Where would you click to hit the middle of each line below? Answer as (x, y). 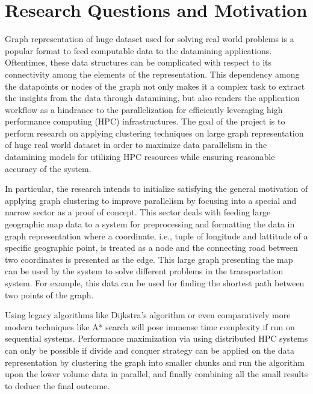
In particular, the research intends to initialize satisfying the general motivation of (156, 189)
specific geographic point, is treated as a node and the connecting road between (151, 248)
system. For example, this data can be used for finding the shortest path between (155, 283)
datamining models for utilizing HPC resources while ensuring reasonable (140, 157)
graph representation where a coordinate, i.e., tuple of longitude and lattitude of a (156, 235)
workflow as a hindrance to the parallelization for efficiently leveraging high (144, 109)
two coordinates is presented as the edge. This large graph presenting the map (149, 259)
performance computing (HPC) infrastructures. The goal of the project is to (145, 121)
